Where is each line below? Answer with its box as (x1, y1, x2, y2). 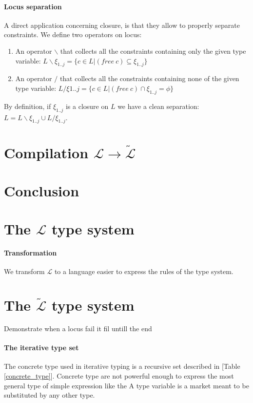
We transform (4, 266, 45, 276)
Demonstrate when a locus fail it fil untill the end (4, 323, 152, 333)
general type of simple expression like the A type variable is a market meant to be (4, 380, 249, 390)
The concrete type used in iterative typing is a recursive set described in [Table (4, 361, 240, 371)
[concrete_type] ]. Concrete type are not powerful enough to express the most (4, 370, 234, 381)
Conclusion (4, 180, 79, 200)
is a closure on (65, 101, 109, 111)
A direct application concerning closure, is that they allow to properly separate (4, 20, 240, 30)
